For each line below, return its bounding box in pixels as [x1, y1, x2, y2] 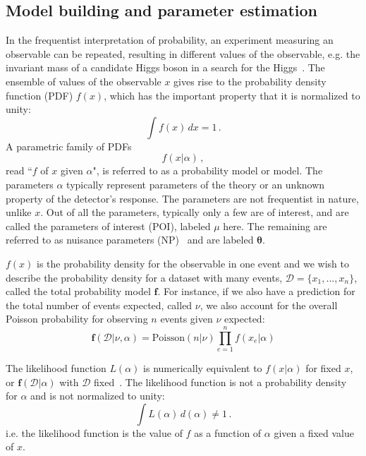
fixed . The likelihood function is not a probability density [94, 374, 347, 389]
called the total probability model [6, 284, 151, 299]
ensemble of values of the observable [6, 73, 161, 88]
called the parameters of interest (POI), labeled [6, 218, 211, 233]
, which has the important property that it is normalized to [104, 88, 360, 102]
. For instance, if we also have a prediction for [157, 284, 355, 299]
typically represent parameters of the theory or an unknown [66, 176, 325, 191]
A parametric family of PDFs [6, 138, 132, 153]
